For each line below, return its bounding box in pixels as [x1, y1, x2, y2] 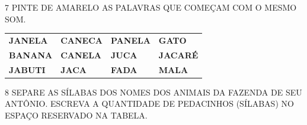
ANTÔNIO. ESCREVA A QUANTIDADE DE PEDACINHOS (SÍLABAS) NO [5, 97, 294, 110]
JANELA [9, 34, 48, 46]
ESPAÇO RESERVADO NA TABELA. [5, 108, 148, 121]
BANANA [9, 48, 53, 61]
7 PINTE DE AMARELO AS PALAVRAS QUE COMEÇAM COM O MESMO [5, 1, 297, 13]
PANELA [110, 34, 151, 46]
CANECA [60, 34, 103, 46]
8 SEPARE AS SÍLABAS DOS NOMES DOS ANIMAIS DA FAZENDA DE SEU [5, 85, 302, 98]
